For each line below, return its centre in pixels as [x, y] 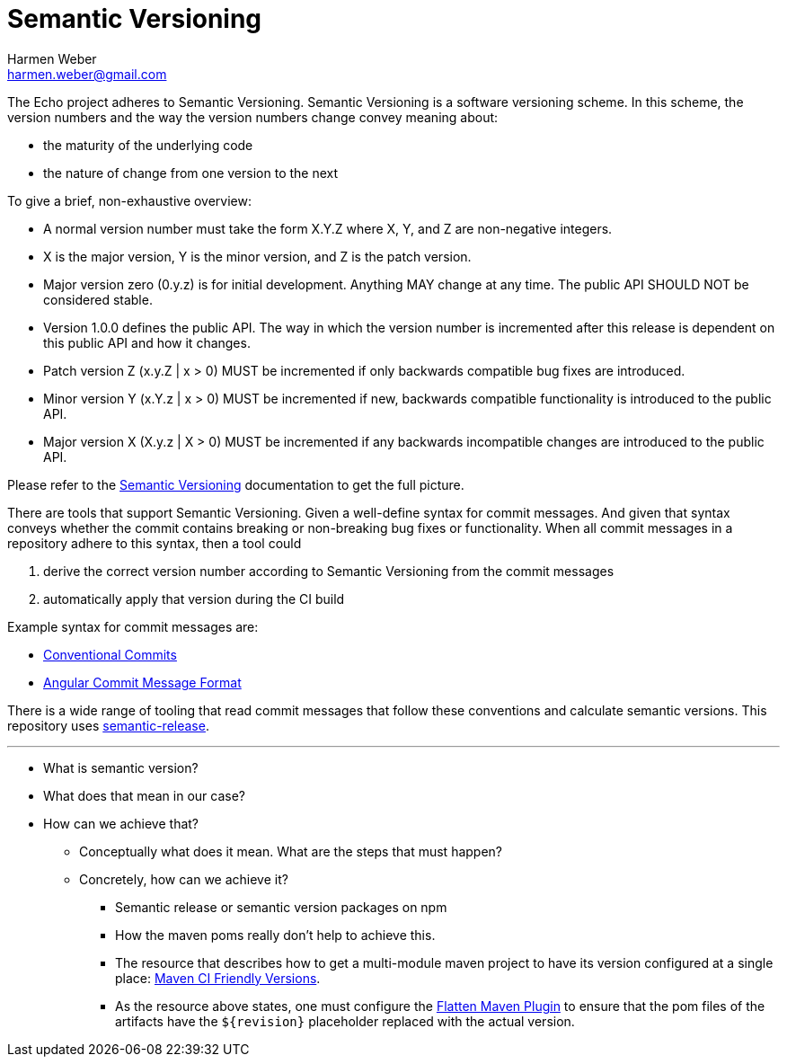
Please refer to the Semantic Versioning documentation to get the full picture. [236, 484]
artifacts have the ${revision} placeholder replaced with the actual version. [345, 1021]
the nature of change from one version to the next [191, 173]
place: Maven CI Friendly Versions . [218, 978]
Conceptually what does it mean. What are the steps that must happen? [291, 851]
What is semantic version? [121, 767]
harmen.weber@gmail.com [87, 74]
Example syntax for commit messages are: [133, 626]
